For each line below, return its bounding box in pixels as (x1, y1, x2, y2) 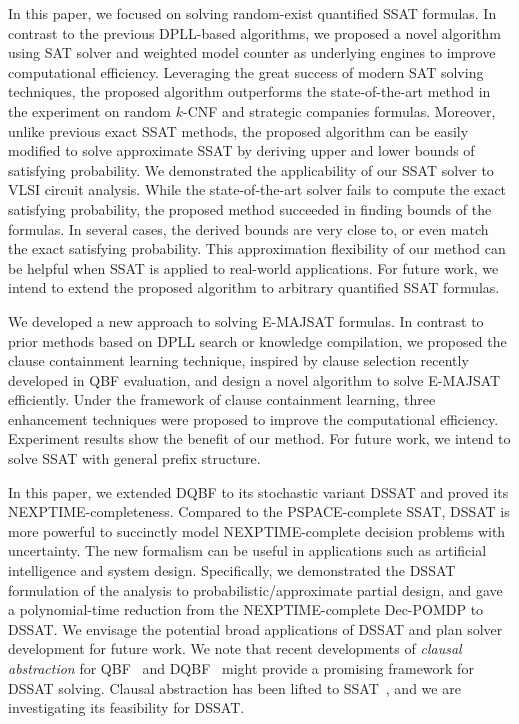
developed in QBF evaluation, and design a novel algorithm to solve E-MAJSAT (8, 369, 501, 390)
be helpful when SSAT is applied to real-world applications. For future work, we (8, 257, 499, 278)
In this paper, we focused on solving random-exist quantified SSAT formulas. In (8, 3, 497, 23)
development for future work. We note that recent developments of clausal (8, 638, 462, 659)
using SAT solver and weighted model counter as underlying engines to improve (8, 42, 496, 63)
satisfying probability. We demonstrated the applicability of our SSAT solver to (8, 159, 494, 180)
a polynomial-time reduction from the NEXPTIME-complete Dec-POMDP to (8, 599, 484, 620)
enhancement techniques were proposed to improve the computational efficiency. (8, 408, 499, 429)
